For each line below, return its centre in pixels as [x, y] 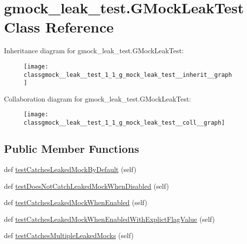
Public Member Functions [71, 149]
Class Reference [59, 27]
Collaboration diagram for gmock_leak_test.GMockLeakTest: [98, 98]
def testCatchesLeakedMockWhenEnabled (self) [76, 202]
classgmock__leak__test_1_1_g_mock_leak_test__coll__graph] [124, 123]
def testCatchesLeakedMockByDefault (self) [70, 169]
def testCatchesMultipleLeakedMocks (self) [69, 235]
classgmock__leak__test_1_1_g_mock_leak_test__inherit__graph [128, 75]
